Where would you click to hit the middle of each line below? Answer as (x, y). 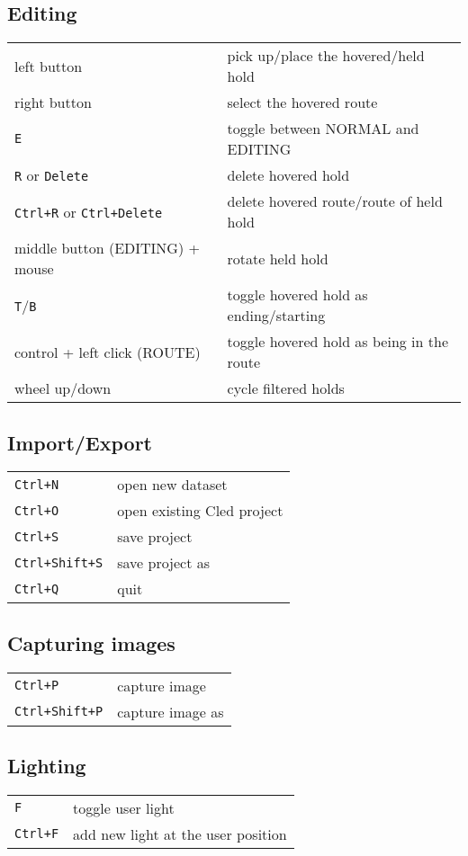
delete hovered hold (288, 175)
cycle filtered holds (286, 388)
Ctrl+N (37, 484)
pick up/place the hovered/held (326, 56)
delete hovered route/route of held (335, 201)
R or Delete (52, 175)
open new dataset (172, 485)
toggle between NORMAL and (323, 129)
